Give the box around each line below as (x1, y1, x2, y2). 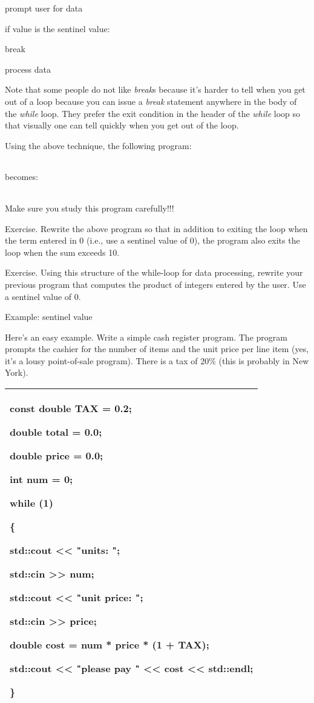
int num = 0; (10, 472, 73, 487)
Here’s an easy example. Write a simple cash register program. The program (5, 330, 287, 343)
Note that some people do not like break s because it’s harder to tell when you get (5, 83, 306, 96)
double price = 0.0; (10, 448, 103, 463)
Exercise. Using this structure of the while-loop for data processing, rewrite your (5, 266, 303, 279)
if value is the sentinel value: (5, 22, 110, 35)
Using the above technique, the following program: (5, 139, 192, 152)
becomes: (5, 170, 38, 183)
